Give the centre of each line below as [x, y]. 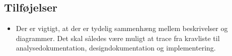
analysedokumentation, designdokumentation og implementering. [116, 48]
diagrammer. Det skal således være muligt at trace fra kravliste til [118, 38]
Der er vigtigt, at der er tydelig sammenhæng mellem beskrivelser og [122, 28]
